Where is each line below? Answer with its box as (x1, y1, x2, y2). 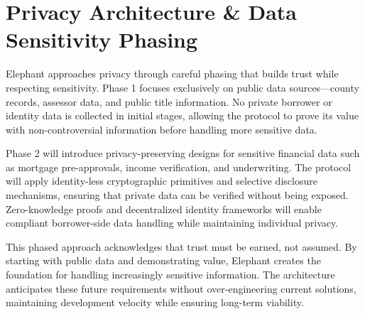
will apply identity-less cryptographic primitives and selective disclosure (6, 173, 317, 188)
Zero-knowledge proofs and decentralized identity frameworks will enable (6, 201, 322, 216)
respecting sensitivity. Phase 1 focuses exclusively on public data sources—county (6, 80, 359, 94)
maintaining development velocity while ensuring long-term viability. (6, 295, 304, 310)
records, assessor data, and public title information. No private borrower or (6, 94, 332, 109)
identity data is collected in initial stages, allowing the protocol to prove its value (6, 108, 359, 123)
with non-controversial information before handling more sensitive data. (6, 121, 317, 136)
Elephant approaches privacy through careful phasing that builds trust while (6, 66, 339, 81)
